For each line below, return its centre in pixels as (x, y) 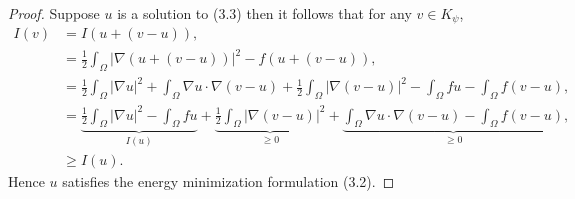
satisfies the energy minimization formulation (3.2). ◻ (228, 180)
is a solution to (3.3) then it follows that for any (264, 13)
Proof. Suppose (54, 13)
